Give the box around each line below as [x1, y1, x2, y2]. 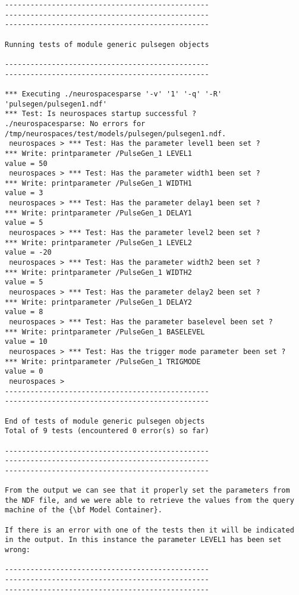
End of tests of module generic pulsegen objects [5, 416, 205, 425]
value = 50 [5, 159, 48, 168]
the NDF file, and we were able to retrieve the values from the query [5, 496, 294, 505]
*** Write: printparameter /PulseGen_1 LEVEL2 [5, 238, 192, 247]
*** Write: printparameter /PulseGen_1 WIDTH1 [5, 178, 192, 187]
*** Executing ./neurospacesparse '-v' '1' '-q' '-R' [5, 89, 222, 98]
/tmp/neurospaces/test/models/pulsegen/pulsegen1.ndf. [5, 129, 226, 138]
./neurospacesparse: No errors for [5, 119, 146, 128]
